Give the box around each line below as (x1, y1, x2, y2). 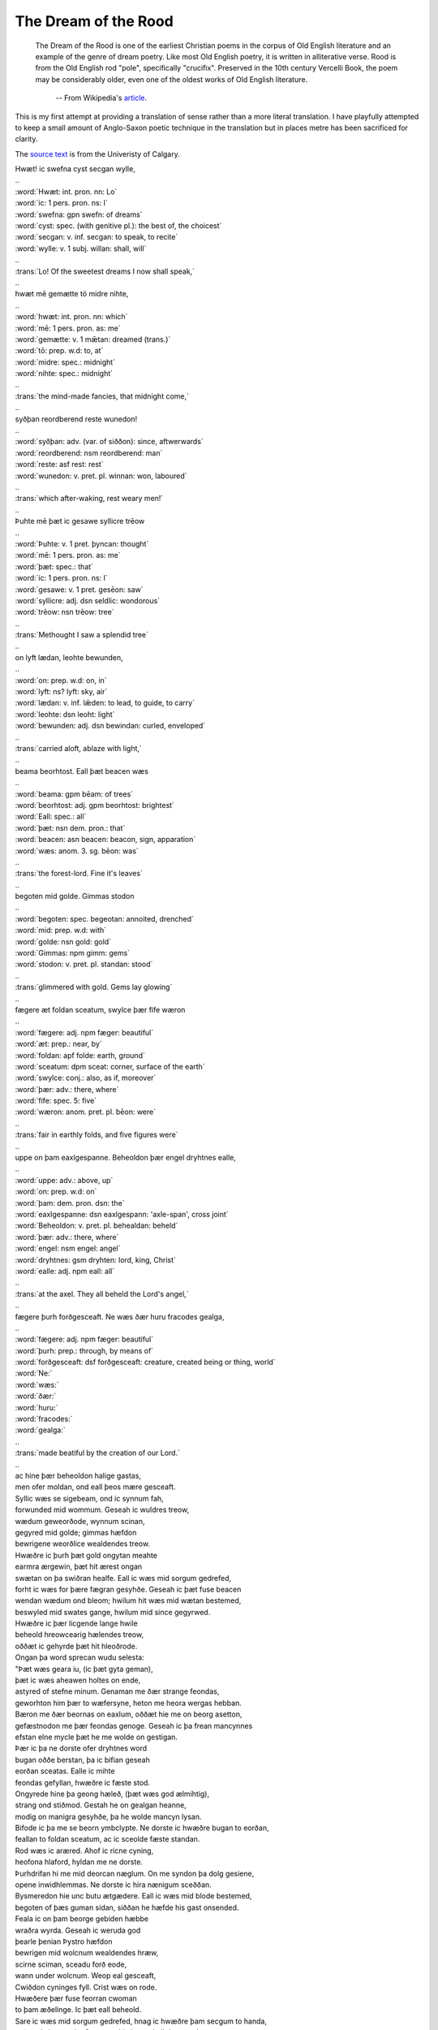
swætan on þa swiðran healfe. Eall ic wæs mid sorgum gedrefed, (15, 1573, 232, 1583)
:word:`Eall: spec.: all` (15, 812, 87, 822)
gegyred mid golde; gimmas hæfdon (15, 1527, 137, 1537)
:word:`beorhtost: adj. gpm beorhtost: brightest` (15, 800, 174, 810)
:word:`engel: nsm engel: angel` (15, 1243, 121, 1254)
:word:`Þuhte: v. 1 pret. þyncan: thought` (15, 538, 149, 548)
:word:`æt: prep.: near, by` (15, 1039, 103, 1049)
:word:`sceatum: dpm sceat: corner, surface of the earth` (15, 1061, 206, 1071)
